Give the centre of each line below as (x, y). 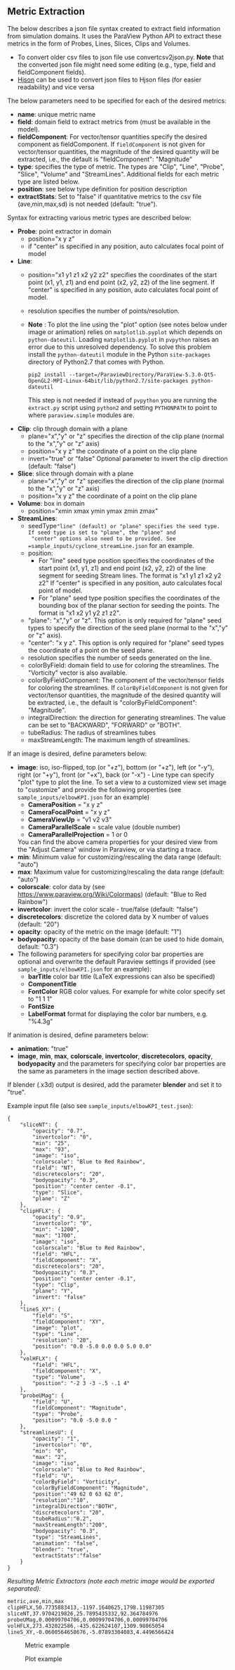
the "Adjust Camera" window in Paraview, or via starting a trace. (110, 849)
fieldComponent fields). (52, 72)
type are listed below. (48, 181)
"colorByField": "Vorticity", (76, 1481)
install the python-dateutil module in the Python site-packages (119, 354)
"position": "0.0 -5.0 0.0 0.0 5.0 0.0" (92, 1346)
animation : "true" (43, 1048)
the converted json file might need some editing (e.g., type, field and (116, 64)
